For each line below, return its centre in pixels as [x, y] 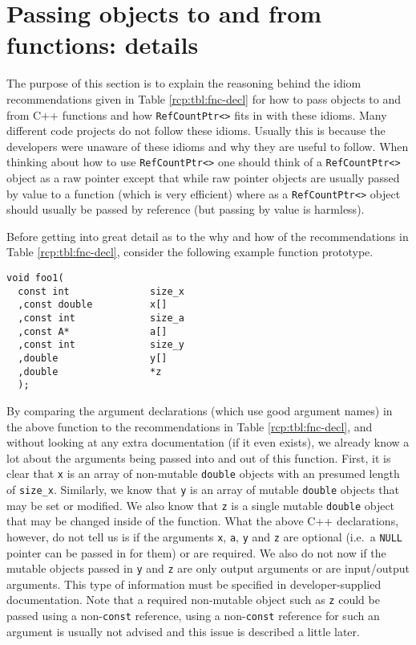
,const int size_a [101, 318]
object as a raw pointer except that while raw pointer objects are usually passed [203, 178]
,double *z [90, 371]
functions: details [103, 45]
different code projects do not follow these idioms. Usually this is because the [196, 131]
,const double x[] [93, 305]
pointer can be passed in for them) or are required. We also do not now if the [196, 552]
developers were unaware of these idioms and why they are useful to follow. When [208, 146]
